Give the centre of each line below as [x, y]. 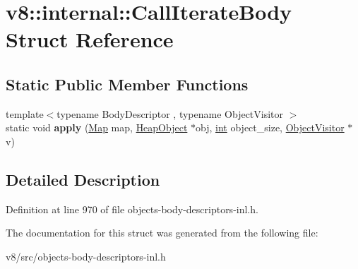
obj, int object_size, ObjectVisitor [270, 127]
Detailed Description [83, 179]
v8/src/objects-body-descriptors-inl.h [86, 256]
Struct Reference [90, 39]
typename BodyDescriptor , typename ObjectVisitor [170, 113]
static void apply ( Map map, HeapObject [97, 127]
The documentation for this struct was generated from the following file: [162, 233]
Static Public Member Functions [127, 84]
